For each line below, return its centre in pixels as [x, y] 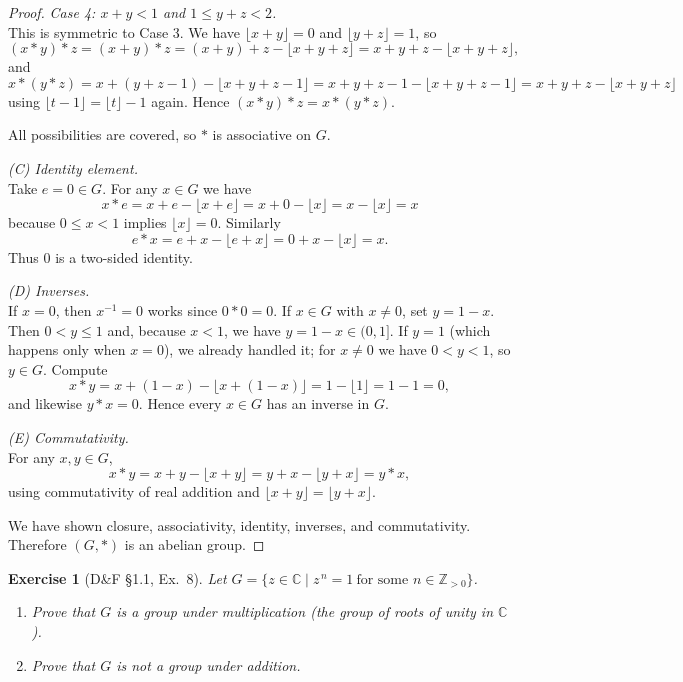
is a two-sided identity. [124, 256]
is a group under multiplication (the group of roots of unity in [305, 611]
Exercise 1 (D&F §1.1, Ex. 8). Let [117, 577]
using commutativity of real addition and [134, 491]
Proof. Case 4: [52, 12]
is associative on [262, 134]
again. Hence [190, 100]
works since [182, 309]
